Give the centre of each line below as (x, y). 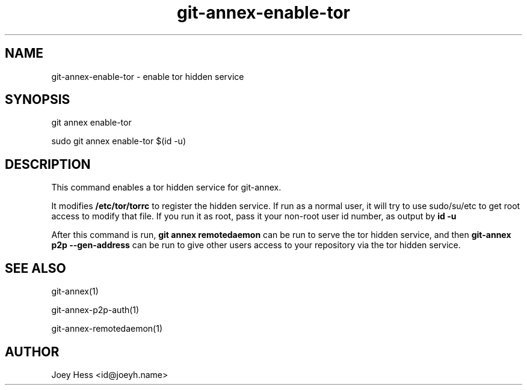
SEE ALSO (35, 268)
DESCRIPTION (48, 164)
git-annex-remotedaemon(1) (107, 329)
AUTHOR (32, 352)
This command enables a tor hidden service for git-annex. (166, 187)
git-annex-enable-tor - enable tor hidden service (148, 76)
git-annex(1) (75, 291)
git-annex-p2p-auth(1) (95, 310)
